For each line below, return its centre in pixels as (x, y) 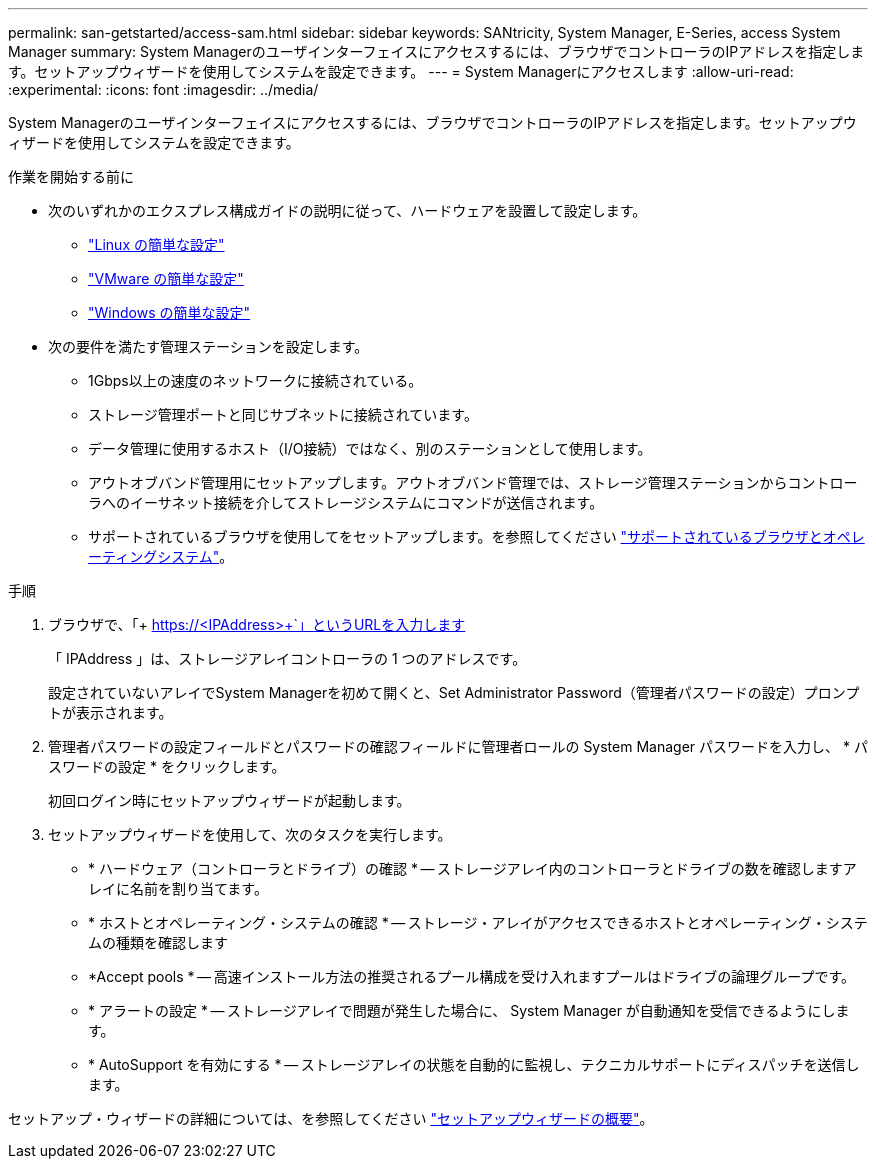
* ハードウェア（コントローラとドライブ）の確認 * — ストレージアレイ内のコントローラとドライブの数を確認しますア (472, 868)
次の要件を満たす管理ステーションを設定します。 (208, 346)
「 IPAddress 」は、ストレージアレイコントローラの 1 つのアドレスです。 (287, 658)
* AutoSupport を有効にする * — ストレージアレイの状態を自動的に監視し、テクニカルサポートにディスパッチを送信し (474, 1064)
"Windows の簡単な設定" (169, 312)
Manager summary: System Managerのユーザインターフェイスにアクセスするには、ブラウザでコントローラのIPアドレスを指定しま (436, 51)
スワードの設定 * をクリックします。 (167, 766)
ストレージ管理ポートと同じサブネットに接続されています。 (283, 414)
